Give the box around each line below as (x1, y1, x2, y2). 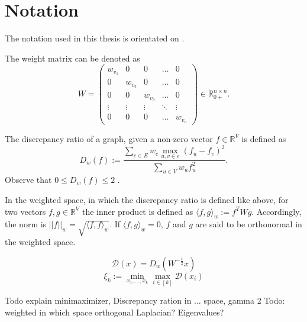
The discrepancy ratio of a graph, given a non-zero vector (5, 132, 213, 144)
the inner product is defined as (82, 205, 193, 217)
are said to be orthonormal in (195, 218, 302, 230)
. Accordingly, (251, 205, 302, 217)
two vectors (5, 205, 46, 217)
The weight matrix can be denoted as (5, 51, 140, 64)
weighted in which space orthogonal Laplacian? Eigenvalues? (5, 305, 224, 318)
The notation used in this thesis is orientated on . (5, 32, 185, 44)
